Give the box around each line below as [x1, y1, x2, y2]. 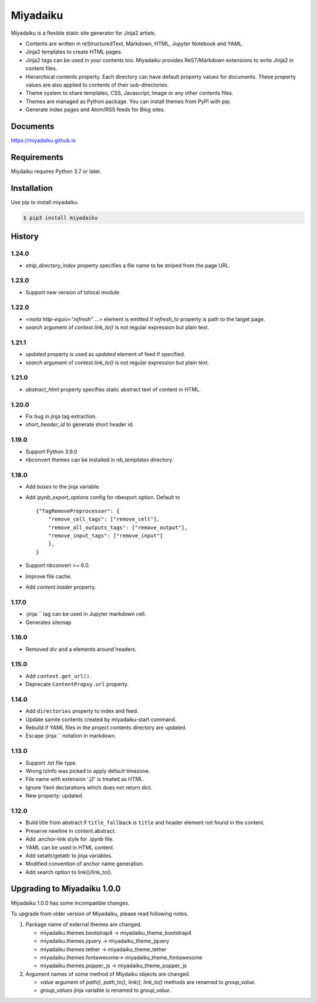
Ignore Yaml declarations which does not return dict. [25, 783, 153, 791]
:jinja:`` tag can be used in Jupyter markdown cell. [25, 610, 146, 617]
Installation [11, 183, 53, 193]
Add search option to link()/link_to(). [25, 868, 113, 875]
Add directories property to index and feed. [25, 708, 139, 715]
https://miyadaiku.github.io [11, 137, 76, 144]
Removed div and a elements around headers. [25, 645, 137, 653]
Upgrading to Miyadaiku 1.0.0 [11, 884, 121, 894]
